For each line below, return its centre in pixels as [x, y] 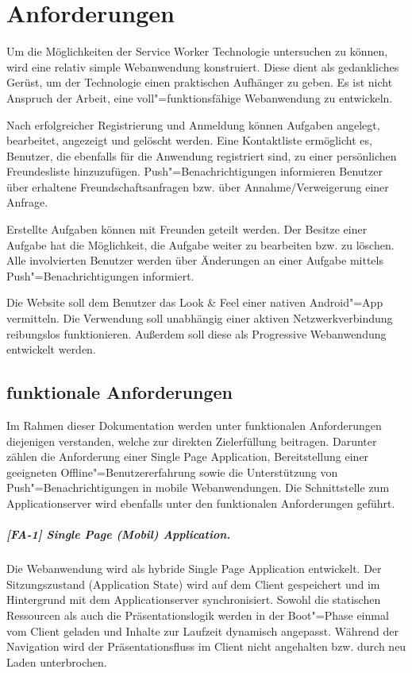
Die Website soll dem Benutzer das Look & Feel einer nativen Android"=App [195, 302]
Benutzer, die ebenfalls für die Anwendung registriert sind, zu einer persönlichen [202, 155]
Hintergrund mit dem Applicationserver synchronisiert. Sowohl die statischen [194, 600]
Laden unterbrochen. [57, 661]
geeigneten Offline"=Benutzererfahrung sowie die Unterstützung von [172, 472]
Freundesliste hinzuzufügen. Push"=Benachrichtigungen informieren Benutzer [194, 171]
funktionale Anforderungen [119, 392]
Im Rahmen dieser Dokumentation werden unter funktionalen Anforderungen [194, 425]
